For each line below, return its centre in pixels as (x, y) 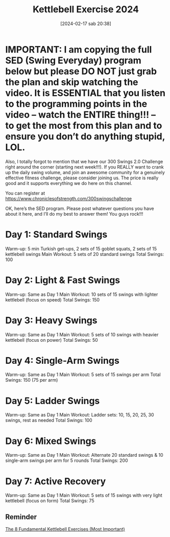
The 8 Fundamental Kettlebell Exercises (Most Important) (65, 529)
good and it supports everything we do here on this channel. (69, 183)
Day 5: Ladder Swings (53, 401)
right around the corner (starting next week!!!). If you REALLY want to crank (85, 167)
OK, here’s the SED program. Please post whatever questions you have (80, 208)
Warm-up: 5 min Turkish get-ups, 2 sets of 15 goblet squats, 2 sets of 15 (81, 248)
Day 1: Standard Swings (56, 234)
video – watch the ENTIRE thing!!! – (81, 115)
